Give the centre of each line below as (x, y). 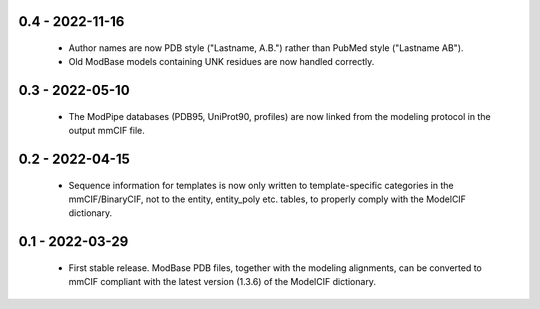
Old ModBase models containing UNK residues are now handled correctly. (221, 62)
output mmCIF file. (106, 131)
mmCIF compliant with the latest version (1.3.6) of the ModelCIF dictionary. (222, 282)
